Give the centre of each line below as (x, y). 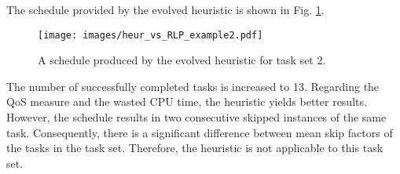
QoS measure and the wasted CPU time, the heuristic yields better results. (187, 101)
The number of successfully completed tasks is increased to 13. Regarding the (193, 86)
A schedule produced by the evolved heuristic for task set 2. (182, 60)
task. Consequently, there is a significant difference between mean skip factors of (200, 132)
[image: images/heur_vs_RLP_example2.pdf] (150, 35)
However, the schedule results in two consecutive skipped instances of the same (196, 117)
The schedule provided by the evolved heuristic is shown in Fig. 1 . (165, 9)
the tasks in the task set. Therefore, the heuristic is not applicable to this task (195, 148)
